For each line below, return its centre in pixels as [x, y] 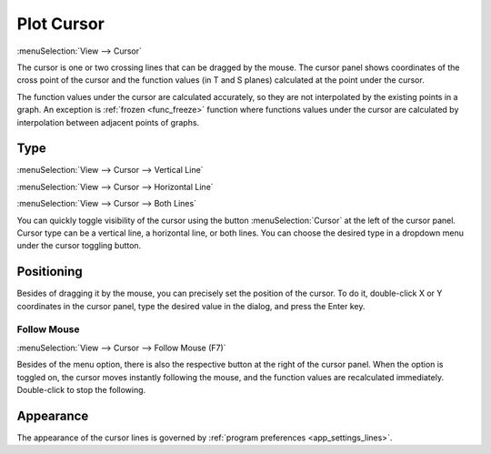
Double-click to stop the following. [81, 389]
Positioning [50, 272]
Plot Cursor [60, 24]
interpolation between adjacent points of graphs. [108, 122]
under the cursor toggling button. [79, 246]
